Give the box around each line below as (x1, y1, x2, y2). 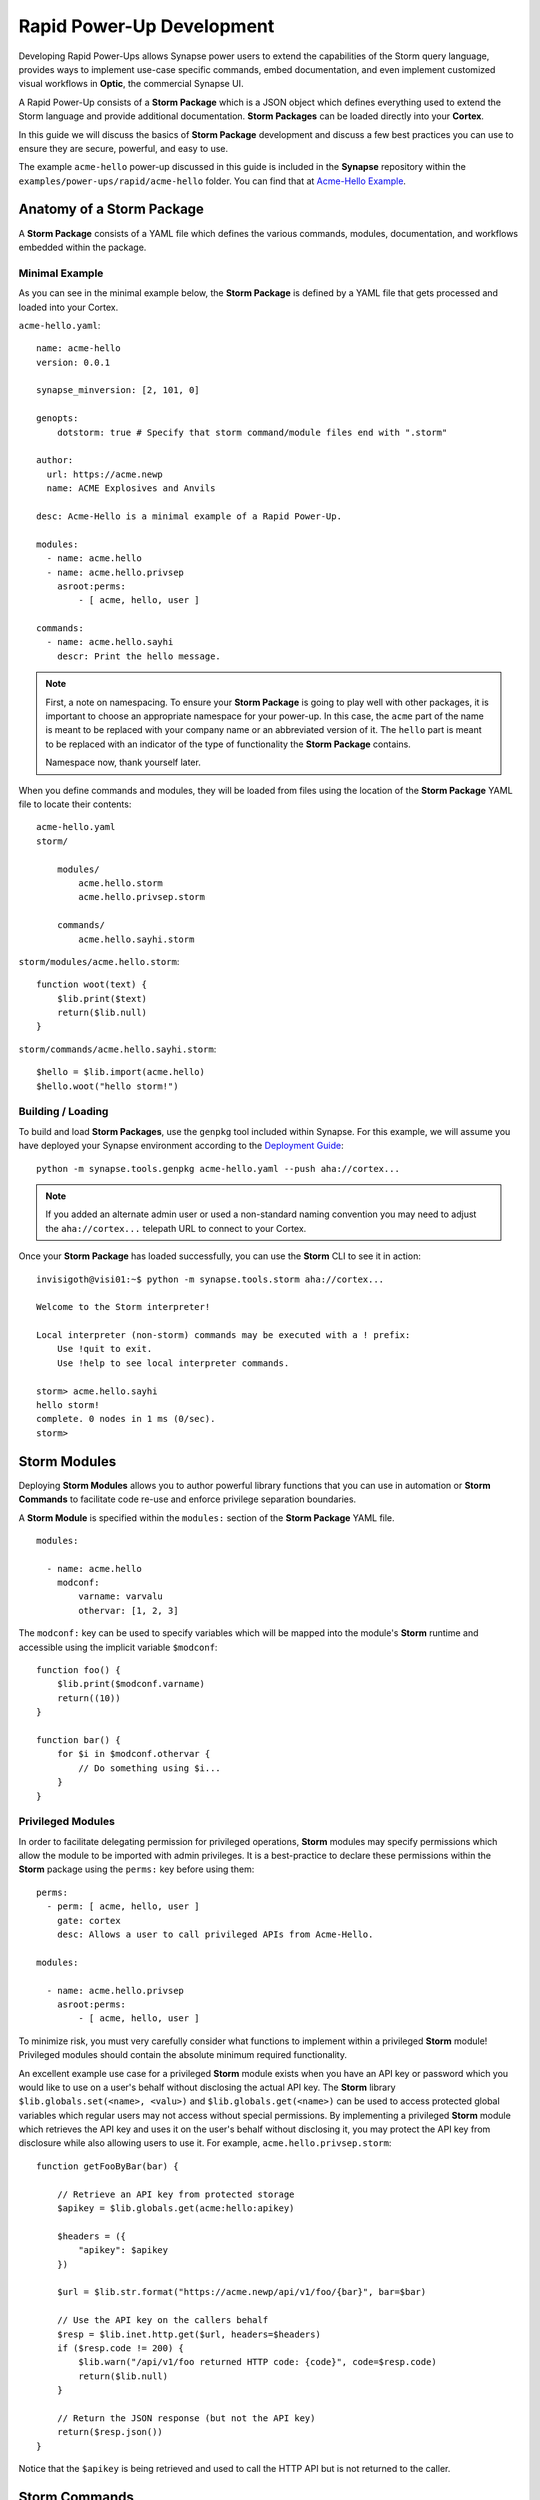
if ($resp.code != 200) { (56, 2342, 185, 2354)
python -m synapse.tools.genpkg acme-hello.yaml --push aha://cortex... (36, 1163, 400, 1174)
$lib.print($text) (56, 993, 148, 1004)
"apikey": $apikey (78, 2245, 169, 2256)
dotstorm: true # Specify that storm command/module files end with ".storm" (56, 426, 448, 438)
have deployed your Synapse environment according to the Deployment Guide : (18, 1140, 344, 1152)
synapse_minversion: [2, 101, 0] (36, 385, 200, 396)
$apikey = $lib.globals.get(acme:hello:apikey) (56, 2203, 295, 2214)
